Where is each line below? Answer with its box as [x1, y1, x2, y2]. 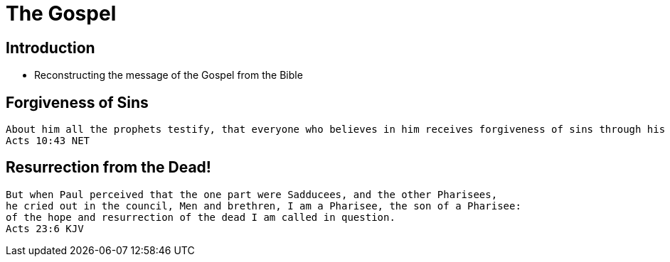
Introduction [6, 38, 95, 57]
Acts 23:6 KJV [6, 222, 84, 234]
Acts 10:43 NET [6, 135, 90, 147]
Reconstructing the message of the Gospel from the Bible [34, 69, 303, 82]
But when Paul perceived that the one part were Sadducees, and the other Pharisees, [6, 188, 498, 200]
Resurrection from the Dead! [6, 158, 211, 177]
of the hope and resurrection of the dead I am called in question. [6, 211, 395, 223]
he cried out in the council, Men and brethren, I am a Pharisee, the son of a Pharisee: [6, 200, 521, 212]
